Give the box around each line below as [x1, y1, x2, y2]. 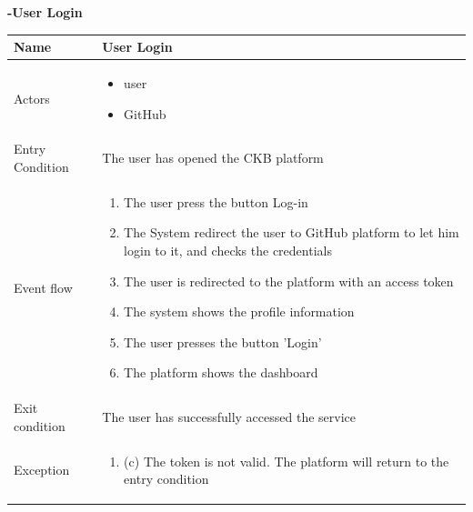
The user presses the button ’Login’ [124, 332, 322, 351]
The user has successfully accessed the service [102, 407, 356, 427]
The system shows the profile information [124, 302, 355, 321]
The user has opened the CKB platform [102, 148, 324, 167]
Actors [14, 88, 50, 107]
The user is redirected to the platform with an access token [124, 271, 454, 290]
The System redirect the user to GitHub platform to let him [124, 223, 459, 242]
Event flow [14, 277, 73, 296]
